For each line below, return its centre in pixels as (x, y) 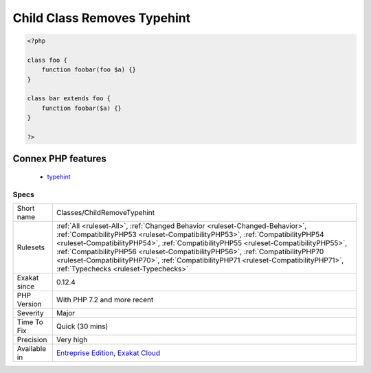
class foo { (47, 60)
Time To (30, 322)
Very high (72, 340)
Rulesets (31, 247)
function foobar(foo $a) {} (89, 70)
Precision (32, 340)
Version (29, 304)
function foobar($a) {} (81, 108)
